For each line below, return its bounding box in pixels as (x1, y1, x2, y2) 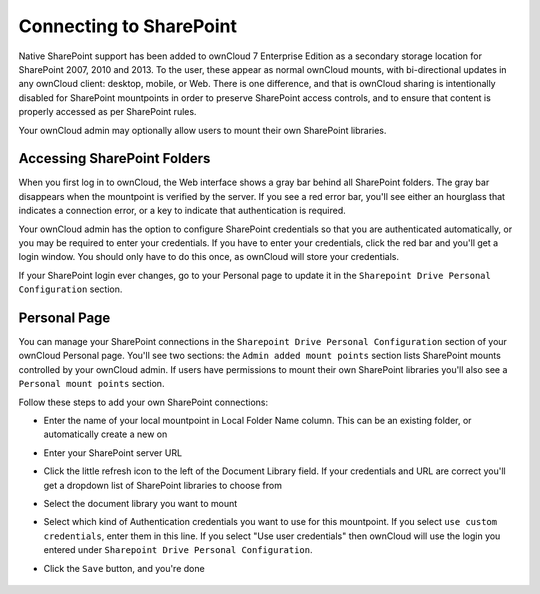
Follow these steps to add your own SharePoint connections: (18, 396, 269, 408)
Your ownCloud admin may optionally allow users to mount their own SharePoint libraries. (18, 124, 387, 136)
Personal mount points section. (18, 378, 165, 390)
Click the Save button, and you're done (43, 562, 205, 574)
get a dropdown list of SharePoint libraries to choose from (43, 479, 282, 491)
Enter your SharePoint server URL (43, 446, 183, 459)
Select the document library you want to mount (43, 497, 238, 509)
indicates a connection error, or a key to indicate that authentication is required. (18, 205, 347, 217)
